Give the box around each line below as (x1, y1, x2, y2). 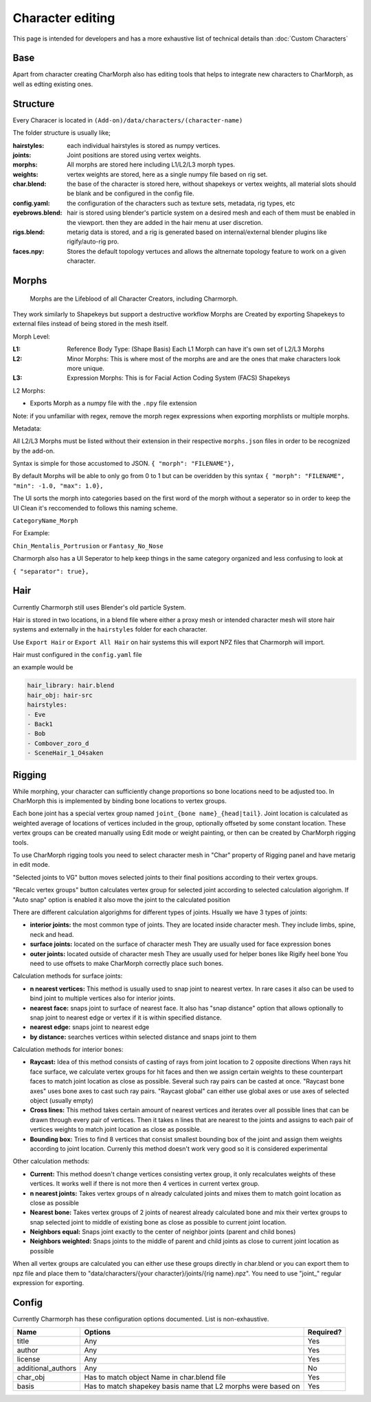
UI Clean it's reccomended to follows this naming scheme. (12, 504, 178, 512)
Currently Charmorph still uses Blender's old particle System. (12, 603, 186, 612)
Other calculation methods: (12, 1157, 90, 1165)
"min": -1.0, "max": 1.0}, (12, 482, 104, 490)
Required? (307, 1328, 342, 1337)
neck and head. (30, 930, 74, 938)
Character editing (12, 10, 115, 25)
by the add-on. (12, 446, 55, 455)
